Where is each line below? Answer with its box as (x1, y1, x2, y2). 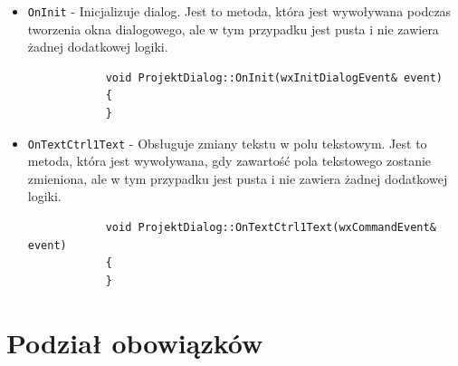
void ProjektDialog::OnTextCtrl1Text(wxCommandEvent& (105, 221, 436, 235)
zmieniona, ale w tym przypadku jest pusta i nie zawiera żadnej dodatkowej (27, 169, 448, 188)
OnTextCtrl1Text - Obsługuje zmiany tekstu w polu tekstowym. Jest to (27, 133, 427, 152)
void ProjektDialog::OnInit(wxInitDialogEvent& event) (105, 71, 443, 84)
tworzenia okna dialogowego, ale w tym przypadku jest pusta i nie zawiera (27, 19, 439, 38)
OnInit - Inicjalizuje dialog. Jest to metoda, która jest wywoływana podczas (27, 2, 452, 20)
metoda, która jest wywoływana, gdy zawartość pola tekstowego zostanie (27, 151, 432, 170)
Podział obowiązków (6, 323, 263, 361)
